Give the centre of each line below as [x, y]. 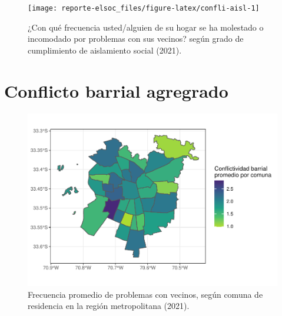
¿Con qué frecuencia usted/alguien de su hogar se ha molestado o [146, 27]
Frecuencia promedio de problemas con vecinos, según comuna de [145, 294]
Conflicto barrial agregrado [116, 90]
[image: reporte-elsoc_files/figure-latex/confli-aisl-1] [144, 8]
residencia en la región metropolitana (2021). [109, 306]
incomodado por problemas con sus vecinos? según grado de [136, 39]
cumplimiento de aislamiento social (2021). [105, 50]
